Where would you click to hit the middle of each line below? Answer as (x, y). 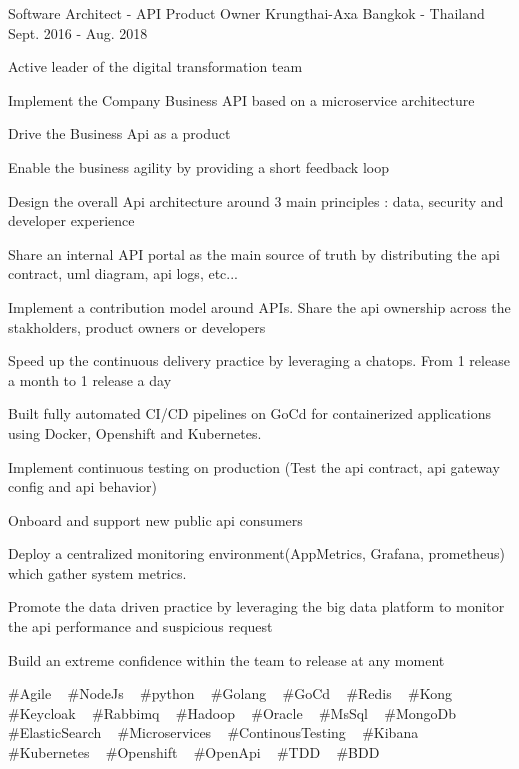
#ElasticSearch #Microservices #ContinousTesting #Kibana (213, 732)
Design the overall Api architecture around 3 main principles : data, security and (256, 200)
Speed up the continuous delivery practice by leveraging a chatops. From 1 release (259, 360)
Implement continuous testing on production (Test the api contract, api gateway (254, 466)
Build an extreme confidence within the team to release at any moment (226, 659)
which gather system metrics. (97, 572)
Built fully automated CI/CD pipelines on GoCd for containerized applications (249, 413)
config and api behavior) (83, 486)
